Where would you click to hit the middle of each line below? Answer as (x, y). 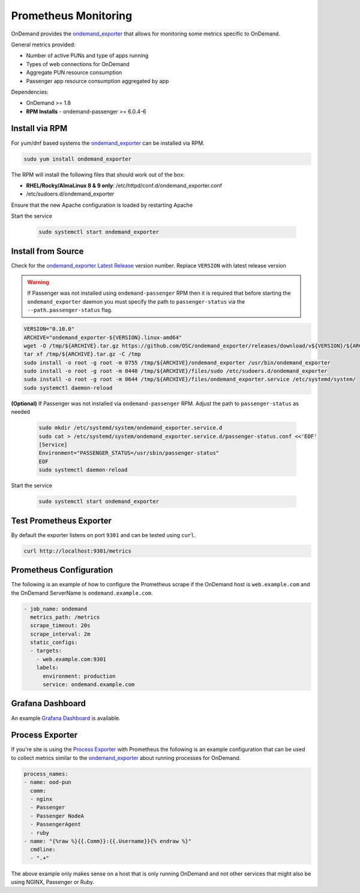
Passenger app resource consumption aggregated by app (97, 81)
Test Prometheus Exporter (61, 520)
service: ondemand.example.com (89, 685)
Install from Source (47, 251)
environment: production (79, 676)
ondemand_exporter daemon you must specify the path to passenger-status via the (136, 301)
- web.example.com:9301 (71, 659)
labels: (48, 668)
